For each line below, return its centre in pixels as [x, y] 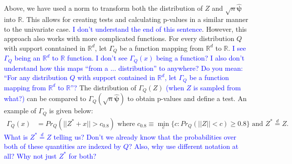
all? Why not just [30, 155]
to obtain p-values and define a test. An [187, 98]
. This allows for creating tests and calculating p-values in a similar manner [135, 19]
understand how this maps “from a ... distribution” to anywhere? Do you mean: [124, 68]
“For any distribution [36, 77]
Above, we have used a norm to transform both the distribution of [103, 8]
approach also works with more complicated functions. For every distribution [119, 38]
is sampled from [217, 87]
